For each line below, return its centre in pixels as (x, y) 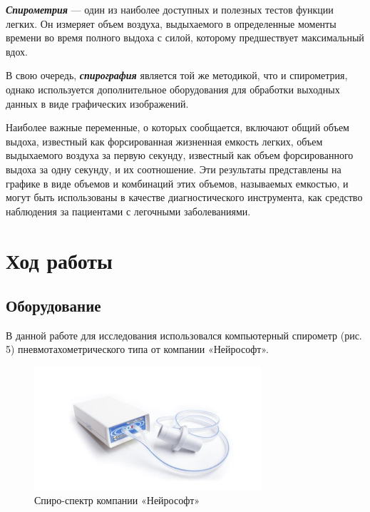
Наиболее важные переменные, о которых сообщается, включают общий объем (178, 127)
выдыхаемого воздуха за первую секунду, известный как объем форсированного (180, 155)
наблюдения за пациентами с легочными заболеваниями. (128, 211)
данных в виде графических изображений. (97, 103)
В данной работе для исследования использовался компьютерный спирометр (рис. (184, 335)
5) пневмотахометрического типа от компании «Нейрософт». (137, 349)
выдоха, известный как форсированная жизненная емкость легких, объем (164, 141)
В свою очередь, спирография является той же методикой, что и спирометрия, (177, 75)
